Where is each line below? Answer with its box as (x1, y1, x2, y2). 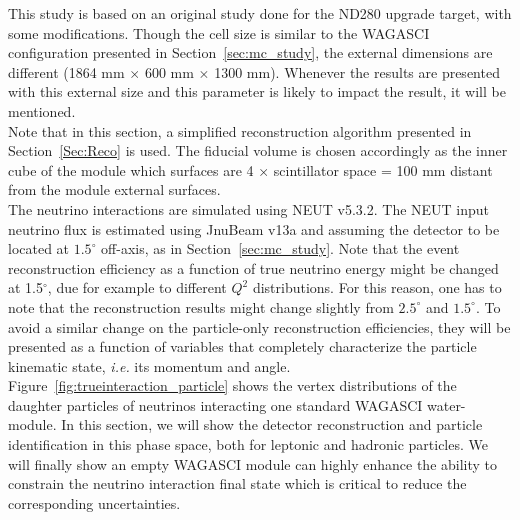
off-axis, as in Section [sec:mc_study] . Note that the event (101, 238, 460, 259)
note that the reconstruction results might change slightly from (8, 296, 394, 317)
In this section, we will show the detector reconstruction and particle (61, 414, 483, 435)
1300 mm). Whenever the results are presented (214, 61, 500, 82)
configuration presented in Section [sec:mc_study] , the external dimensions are (8, 42, 493, 63)
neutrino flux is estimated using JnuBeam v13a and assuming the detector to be (8, 218, 500, 239)
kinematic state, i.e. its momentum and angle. (8, 355, 291, 376)
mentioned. (8, 100, 76, 121)
